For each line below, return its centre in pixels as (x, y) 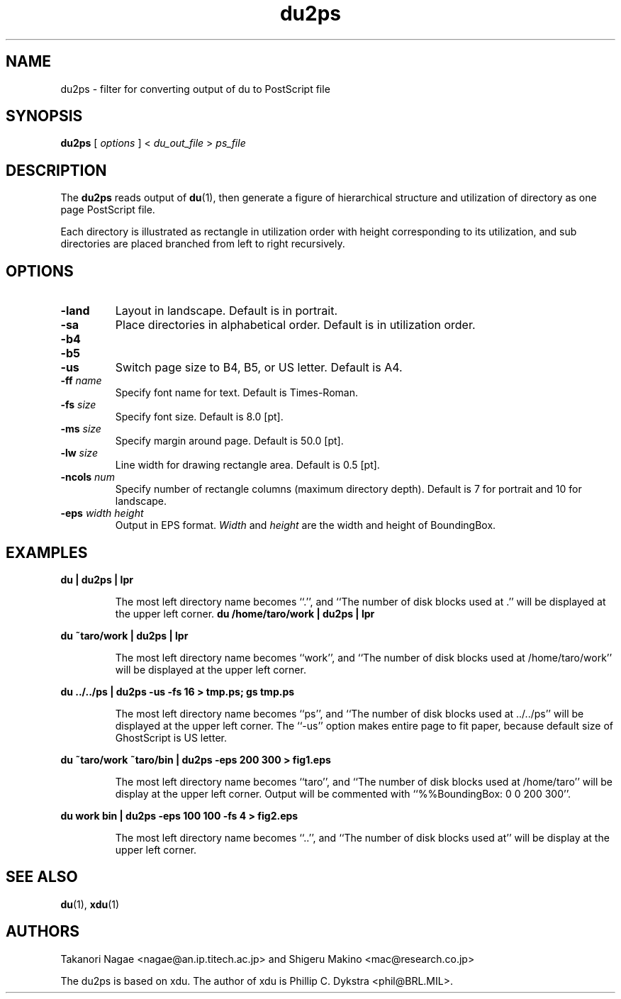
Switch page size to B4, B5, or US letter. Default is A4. (259, 368)
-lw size (79, 453)
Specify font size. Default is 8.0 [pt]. (199, 417)
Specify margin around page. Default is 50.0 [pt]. (229, 441)
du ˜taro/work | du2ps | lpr (124, 635)
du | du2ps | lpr (97, 579)
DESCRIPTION (56, 170)
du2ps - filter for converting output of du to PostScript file (195, 89)
